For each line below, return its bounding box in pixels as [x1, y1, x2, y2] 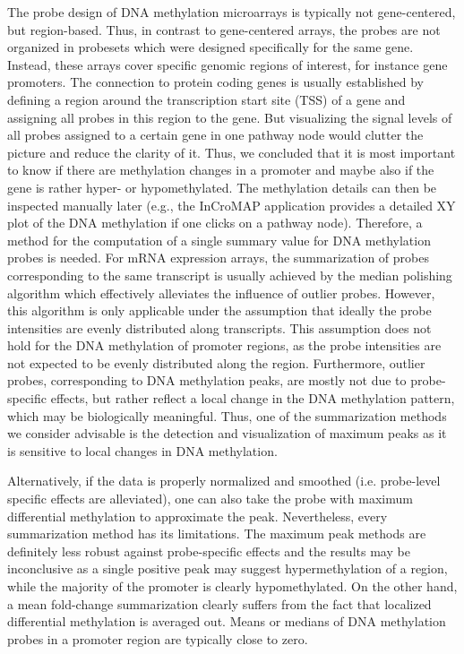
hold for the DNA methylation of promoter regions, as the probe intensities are [7, 336, 442, 355]
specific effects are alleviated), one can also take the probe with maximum [7, 489, 413, 508]
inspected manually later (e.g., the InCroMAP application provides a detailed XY [7, 195, 456, 214]
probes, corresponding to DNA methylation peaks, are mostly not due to [7, 371, 407, 390]
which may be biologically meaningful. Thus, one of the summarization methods [7, 406, 447, 425]
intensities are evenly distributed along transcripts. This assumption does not [7, 318, 432, 337]
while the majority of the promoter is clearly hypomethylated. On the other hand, [7, 577, 458, 595]
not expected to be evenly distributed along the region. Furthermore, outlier [7, 353, 425, 372]
